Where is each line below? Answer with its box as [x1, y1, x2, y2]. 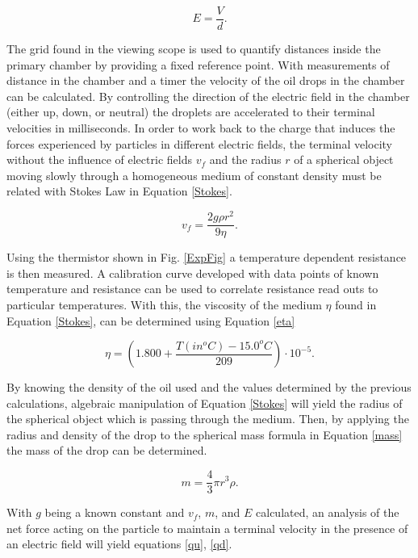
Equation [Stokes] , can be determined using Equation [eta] [6, 312, 295, 329]
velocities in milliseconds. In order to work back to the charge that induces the [6, 120, 395, 136]
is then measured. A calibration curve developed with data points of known [6, 264, 379, 281]
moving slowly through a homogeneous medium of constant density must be [6, 166, 382, 183]
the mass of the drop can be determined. [6, 442, 207, 459]
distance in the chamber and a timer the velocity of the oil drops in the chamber [6, 72, 405, 89]
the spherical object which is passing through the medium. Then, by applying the [6, 410, 409, 427]
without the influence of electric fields [6, 151, 192, 168]
